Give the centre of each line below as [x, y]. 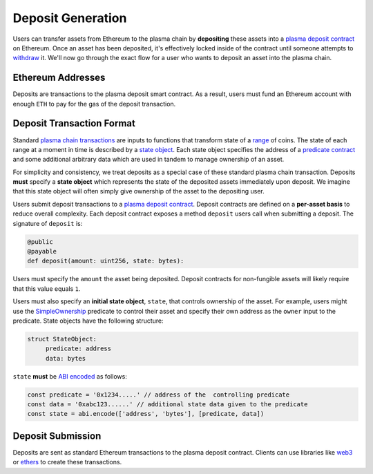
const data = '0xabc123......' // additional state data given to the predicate [168, 405]
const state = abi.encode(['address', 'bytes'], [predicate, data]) [146, 414]
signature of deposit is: [48, 223]
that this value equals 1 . [47, 288]
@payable [42, 252]
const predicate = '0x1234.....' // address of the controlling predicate [159, 395]
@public [40, 241]
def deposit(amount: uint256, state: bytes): [106, 261]
